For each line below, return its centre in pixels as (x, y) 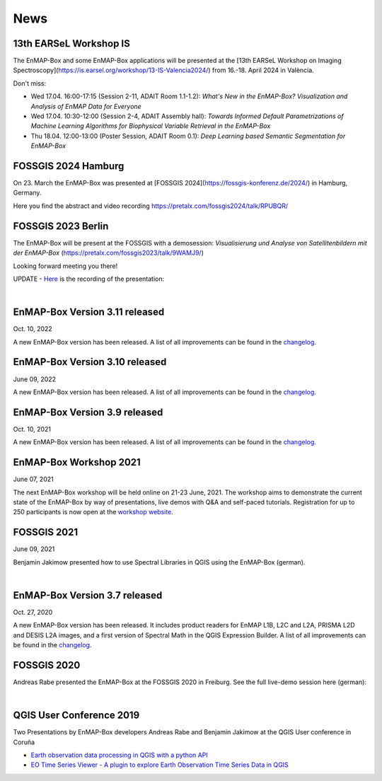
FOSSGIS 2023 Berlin (61, 226)
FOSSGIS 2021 (46, 532)
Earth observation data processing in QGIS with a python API (119, 755)
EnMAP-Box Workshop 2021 (77, 462)
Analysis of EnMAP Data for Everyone (86, 106)
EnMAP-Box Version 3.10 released (90, 362)
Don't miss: (29, 83)
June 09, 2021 (34, 549)
